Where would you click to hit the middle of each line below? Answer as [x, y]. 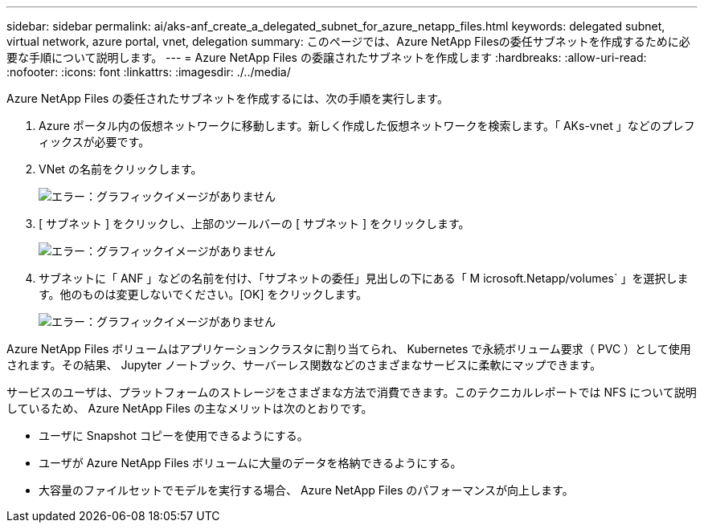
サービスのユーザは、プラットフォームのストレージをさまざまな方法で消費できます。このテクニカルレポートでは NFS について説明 [352, 392]
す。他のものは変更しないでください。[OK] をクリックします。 [203, 294]
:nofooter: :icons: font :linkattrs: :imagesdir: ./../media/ [149, 72]
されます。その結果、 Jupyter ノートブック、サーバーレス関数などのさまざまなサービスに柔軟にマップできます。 [304, 365]
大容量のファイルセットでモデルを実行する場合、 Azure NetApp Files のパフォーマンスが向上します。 [306, 490]
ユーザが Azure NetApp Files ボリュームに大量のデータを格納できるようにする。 [250, 463]
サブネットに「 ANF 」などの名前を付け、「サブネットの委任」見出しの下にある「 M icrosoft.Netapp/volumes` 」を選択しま [364, 278]
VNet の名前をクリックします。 [121, 169]
